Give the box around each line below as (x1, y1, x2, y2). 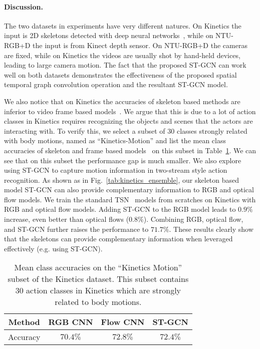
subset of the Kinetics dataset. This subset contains (8, 273, 189, 285)
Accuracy (8, 331, 41, 343)
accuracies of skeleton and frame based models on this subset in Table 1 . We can (4, 145, 256, 155)
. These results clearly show (169, 223, 253, 234)
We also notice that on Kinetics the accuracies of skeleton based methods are (4, 96, 240, 106)
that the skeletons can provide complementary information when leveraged (4, 233, 233, 244)
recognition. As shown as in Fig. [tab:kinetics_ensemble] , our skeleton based (4, 174, 239, 185)
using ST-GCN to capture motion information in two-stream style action (4, 165, 227, 175)
